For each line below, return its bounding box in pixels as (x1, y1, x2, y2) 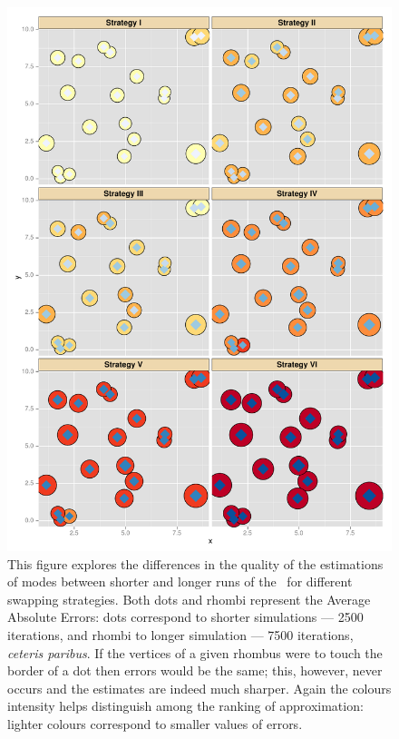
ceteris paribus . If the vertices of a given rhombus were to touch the (7, 643, 383, 662)
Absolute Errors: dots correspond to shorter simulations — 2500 (7, 607, 364, 626)
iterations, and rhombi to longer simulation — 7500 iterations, (7, 626, 354, 645)
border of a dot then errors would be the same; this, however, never (7, 661, 383, 680)
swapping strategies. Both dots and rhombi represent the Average (7, 589, 371, 608)
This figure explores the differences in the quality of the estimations (7, 554, 384, 573)
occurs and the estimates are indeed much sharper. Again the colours (7, 678, 392, 697)
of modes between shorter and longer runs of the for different (7, 572, 353, 591)
